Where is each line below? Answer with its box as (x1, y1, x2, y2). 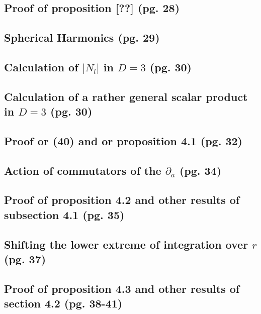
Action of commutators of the (4, 162, 161, 178)
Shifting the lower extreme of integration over (4, 236, 248, 252)
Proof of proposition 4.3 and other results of (4, 280, 240, 296)
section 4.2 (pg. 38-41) (4, 295, 123, 311)
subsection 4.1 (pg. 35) (4, 206, 125, 222)
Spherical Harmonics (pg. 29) (4, 30, 160, 45)
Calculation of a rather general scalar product (4, 88, 248, 104)
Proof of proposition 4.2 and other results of (4, 192, 240, 207)
